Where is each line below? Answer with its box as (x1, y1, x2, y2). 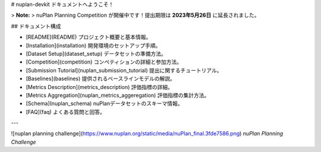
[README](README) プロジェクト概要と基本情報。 (26, 33, 152, 41)
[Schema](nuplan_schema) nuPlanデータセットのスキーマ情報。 (26, 100, 183, 107)
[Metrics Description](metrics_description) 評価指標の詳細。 (26, 83, 174, 90)
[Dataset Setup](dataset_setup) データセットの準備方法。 (26, 50, 166, 57)
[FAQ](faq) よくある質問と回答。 (26, 108, 105, 115)
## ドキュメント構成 (11, 23, 61, 30)
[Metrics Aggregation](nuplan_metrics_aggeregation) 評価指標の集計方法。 (26, 91, 210, 99)
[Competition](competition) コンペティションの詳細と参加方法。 (26, 58, 182, 65)
